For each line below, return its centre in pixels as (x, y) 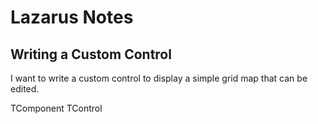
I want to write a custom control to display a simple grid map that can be (159, 78)
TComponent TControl (56, 108)
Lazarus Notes (72, 17)
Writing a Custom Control (91, 54)
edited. (25, 89)
